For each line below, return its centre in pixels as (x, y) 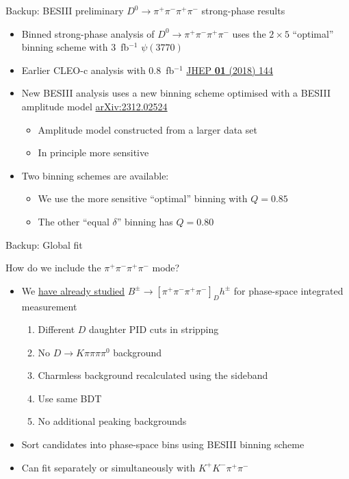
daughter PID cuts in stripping (154, 329)
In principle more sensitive (93, 152)
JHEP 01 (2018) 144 (230, 70)
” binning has (145, 221)
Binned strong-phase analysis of (88, 33)
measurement (49, 306)
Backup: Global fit (44, 244)
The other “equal (74, 221)
